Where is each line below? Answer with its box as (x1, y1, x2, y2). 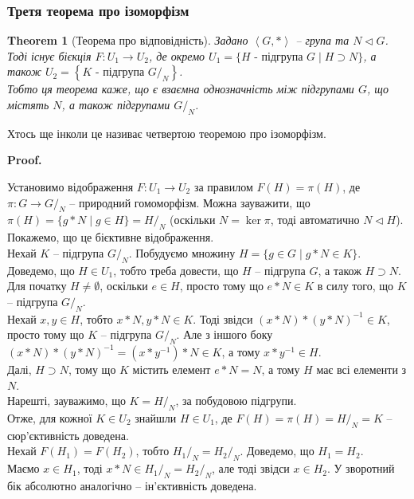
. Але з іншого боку (176, 326, 273, 343)
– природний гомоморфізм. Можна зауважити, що (69, 194, 310, 210)
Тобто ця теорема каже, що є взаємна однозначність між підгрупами (7, 81, 354, 97)
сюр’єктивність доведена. (7, 426, 129, 443)
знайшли (135, 409, 177, 426)
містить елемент (132, 360, 211, 377)
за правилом (193, 178, 253, 194)
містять (7, 96, 49, 112)
